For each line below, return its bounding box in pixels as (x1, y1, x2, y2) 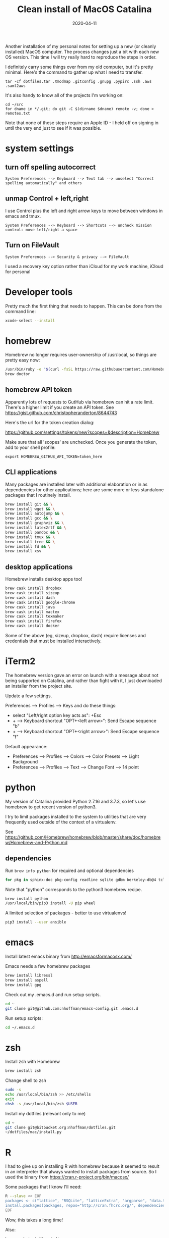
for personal (5, 269, 31, 275)
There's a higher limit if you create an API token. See (5, 404, 114, 410)
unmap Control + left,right (5, 194, 89, 203)
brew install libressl (5, 973, 53, 978)
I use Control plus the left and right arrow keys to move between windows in (5, 208, 163, 214)
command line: (5, 308, 36, 314)
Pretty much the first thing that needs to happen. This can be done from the (5, 303, 162, 309)
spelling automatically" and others (5, 180, 82, 185)
